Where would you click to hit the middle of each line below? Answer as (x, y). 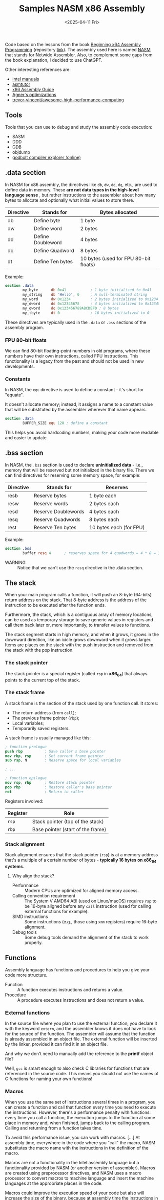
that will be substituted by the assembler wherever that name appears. (76, 410)
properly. (33, 942)
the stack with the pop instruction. (40, 650)
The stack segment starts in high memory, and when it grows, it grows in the (82, 635)
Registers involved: (24, 801)
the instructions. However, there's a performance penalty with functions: (78, 1112)
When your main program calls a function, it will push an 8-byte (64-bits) (78, 595)
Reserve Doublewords (59, 511)
